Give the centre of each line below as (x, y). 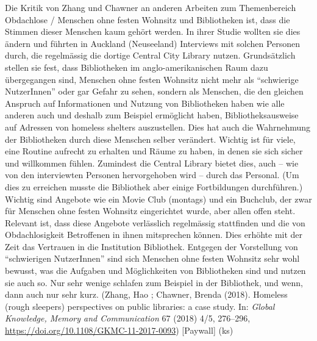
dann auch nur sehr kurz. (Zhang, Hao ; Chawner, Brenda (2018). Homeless (146, 294)
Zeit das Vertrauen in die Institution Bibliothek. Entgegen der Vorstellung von (151, 246)
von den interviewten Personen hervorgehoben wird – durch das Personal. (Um (152, 175)
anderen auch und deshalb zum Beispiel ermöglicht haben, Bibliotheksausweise (152, 115)
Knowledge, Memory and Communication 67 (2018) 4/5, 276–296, (128, 318)
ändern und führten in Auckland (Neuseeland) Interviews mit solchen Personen (153, 43)
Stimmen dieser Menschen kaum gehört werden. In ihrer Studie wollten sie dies (153, 31)
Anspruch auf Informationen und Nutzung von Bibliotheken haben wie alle (145, 103)
